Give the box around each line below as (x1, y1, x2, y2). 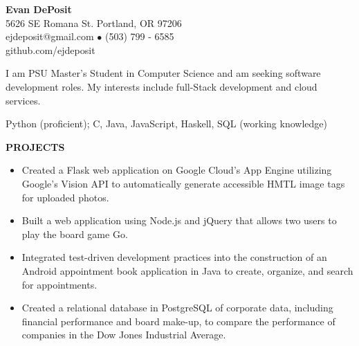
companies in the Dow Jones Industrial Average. (21, 327, 226, 342)
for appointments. (21, 277, 98, 291)
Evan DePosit (6, 2, 72, 16)
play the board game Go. (21, 226, 128, 241)
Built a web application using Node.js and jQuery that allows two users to (21, 213, 337, 228)
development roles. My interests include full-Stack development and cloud (6, 79, 317, 93)
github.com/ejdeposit (6, 42, 95, 57)
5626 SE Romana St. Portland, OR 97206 (6, 15, 182, 30)
